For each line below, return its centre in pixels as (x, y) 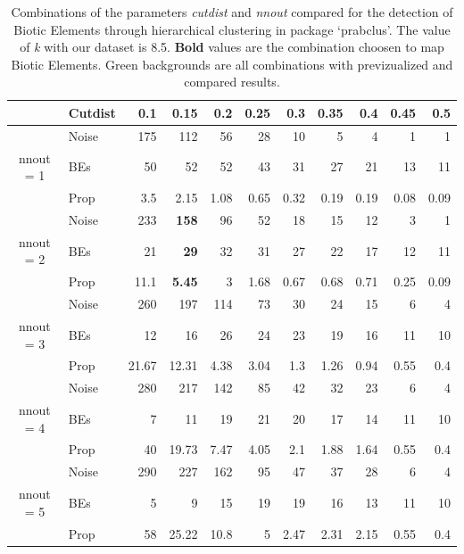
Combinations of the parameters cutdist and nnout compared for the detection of (232, 12)
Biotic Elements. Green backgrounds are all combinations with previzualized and (232, 64)
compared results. (232, 82)
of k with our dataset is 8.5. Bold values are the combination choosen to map (232, 47)
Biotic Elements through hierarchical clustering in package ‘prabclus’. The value (232, 29)
